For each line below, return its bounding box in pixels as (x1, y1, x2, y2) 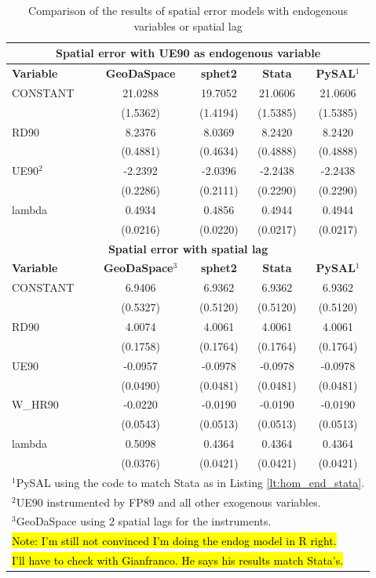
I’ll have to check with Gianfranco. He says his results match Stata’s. (12, 552, 344, 569)
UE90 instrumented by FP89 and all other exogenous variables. (16, 493, 321, 510)
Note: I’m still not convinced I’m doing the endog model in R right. (12, 533, 337, 549)
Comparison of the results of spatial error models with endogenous (28, 2, 349, 18)
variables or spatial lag (133, 17, 243, 34)
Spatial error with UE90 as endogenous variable (56, 45, 321, 61)
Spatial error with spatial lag (108, 240, 268, 256)
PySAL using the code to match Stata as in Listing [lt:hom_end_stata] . (16, 474, 365, 490)
